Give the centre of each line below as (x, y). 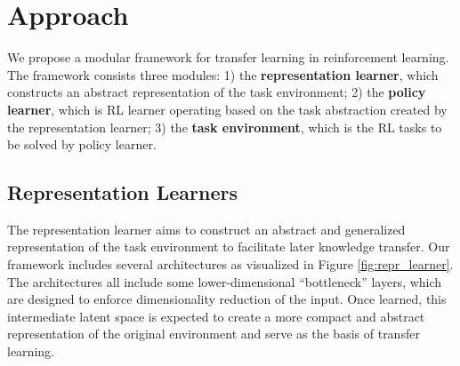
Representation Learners (122, 192)
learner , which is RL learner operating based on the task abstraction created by (227, 109)
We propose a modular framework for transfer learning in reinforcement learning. (228, 57)
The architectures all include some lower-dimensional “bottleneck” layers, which (225, 281)
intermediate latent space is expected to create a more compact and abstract (216, 316)
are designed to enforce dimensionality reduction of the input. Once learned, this (227, 299)
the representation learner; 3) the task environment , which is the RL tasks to (225, 127)
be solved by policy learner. (82, 144)
